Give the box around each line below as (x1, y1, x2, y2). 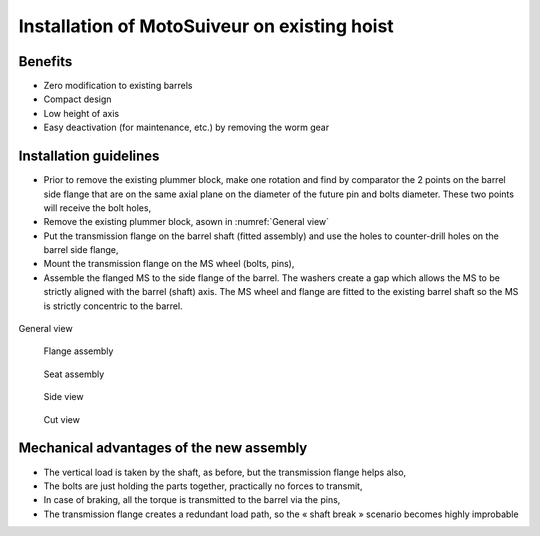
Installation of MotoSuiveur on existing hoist (18, 15, 394, 37)
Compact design (43, 93, 112, 105)
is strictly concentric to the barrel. (43, 300, 184, 312)
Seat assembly (43, 368, 105, 380)
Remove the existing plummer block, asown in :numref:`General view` (43, 216, 330, 228)
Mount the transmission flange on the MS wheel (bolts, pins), (43, 258, 295, 270)
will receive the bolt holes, (43, 201, 152, 214)
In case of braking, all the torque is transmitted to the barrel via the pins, (43, 494, 341, 506)
